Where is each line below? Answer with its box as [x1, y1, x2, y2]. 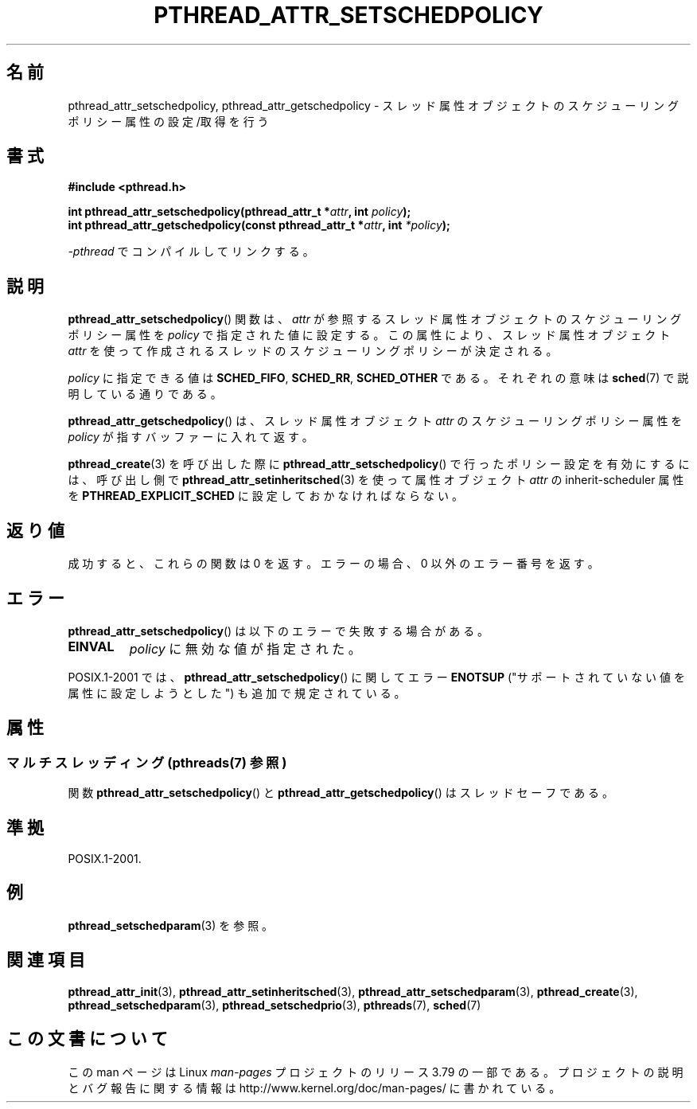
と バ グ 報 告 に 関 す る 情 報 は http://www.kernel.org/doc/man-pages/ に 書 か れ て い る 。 [68, 1080, 561, 1095]
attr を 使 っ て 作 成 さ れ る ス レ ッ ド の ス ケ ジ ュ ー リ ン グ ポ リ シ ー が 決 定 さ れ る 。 [68, 344, 558, 358]
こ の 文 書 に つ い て [6, 1029, 168, 1049]
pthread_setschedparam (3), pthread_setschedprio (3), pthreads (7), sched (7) [68, 998, 481, 1012]
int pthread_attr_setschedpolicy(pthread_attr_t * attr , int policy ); [68, 205, 411, 219]
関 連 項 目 [6, 950, 85, 970]
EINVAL [68, 638, 115, 654]
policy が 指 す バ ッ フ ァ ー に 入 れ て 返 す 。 [68, 430, 313, 444]
